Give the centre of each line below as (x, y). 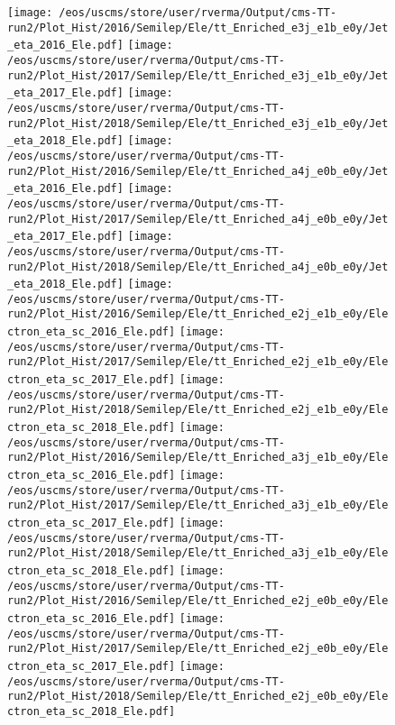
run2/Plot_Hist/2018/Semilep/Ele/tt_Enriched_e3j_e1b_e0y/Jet (198, 123)
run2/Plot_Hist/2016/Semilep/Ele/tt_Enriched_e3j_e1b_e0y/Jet (198, 28)
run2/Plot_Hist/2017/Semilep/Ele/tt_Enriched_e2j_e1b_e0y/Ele (198, 362)
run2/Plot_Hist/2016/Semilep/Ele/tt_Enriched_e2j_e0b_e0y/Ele (198, 601)
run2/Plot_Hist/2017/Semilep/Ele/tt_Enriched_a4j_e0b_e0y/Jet (198, 219)
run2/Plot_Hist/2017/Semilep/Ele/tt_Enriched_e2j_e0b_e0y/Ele (198, 649)
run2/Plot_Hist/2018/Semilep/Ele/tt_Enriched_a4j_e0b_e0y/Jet (198, 266)
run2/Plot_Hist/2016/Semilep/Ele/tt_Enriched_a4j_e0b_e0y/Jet (198, 171)
